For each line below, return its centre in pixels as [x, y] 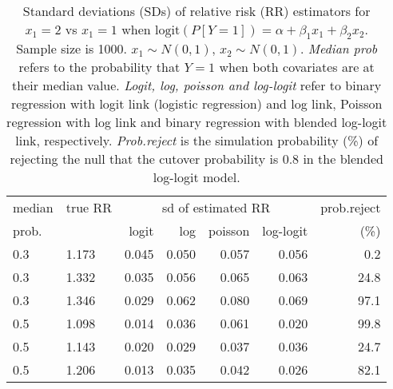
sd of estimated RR [216, 208]
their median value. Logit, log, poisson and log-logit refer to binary [197, 85]
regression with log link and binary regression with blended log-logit [197, 122]
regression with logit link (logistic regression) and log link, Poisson [196, 104]
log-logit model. [196, 177]
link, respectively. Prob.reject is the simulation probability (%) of [197, 141]
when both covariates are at [297, 67]
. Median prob [339, 49]
